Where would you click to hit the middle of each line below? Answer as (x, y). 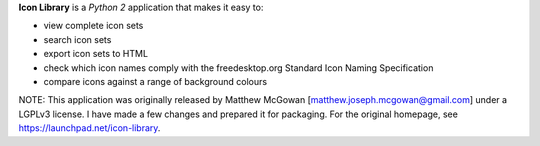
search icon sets (77, 39)
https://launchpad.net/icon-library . (89, 128)
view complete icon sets (93, 26)
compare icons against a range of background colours (155, 81)
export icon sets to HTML (96, 54)
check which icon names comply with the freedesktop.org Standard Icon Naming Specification (238, 67)
